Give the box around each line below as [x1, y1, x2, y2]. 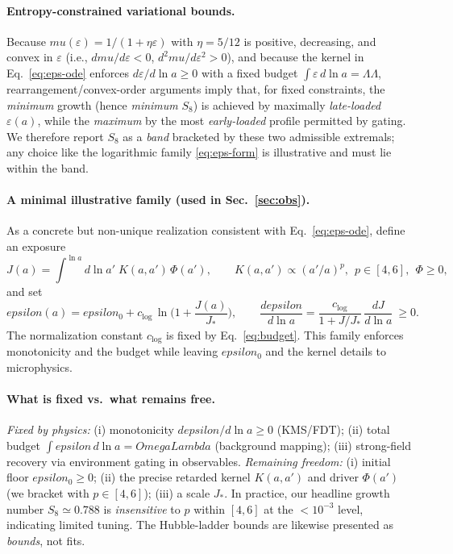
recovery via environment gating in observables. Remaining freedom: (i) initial [6, 452, 391, 469]
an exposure [6, 237, 66, 254]
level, [338, 500, 364, 517]
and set [6, 283, 43, 300]
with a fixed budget [201, 64, 298, 81]
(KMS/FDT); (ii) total [276, 421, 390, 438]
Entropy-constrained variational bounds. [6, 2, 235, 19]
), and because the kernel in [226, 48, 364, 65]
